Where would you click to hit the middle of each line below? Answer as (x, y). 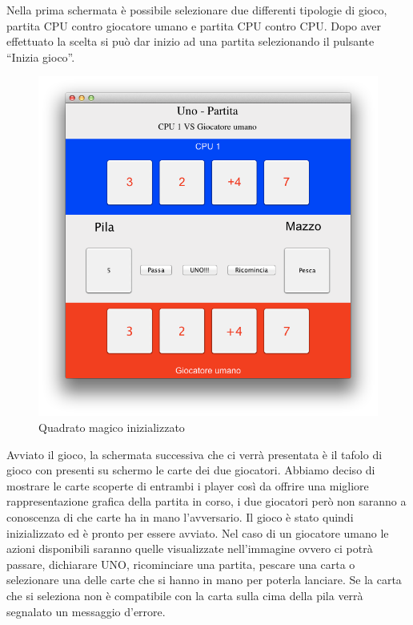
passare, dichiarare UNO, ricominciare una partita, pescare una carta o (181, 564)
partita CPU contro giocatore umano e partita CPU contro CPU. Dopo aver (194, 25)
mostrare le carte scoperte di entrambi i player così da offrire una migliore (188, 485)
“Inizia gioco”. (41, 56)
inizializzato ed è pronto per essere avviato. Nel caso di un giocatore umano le (198, 532)
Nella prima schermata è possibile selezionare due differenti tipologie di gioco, (197, 10)
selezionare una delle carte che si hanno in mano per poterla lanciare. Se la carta (204, 580)
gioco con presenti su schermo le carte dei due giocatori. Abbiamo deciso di (191, 470)
